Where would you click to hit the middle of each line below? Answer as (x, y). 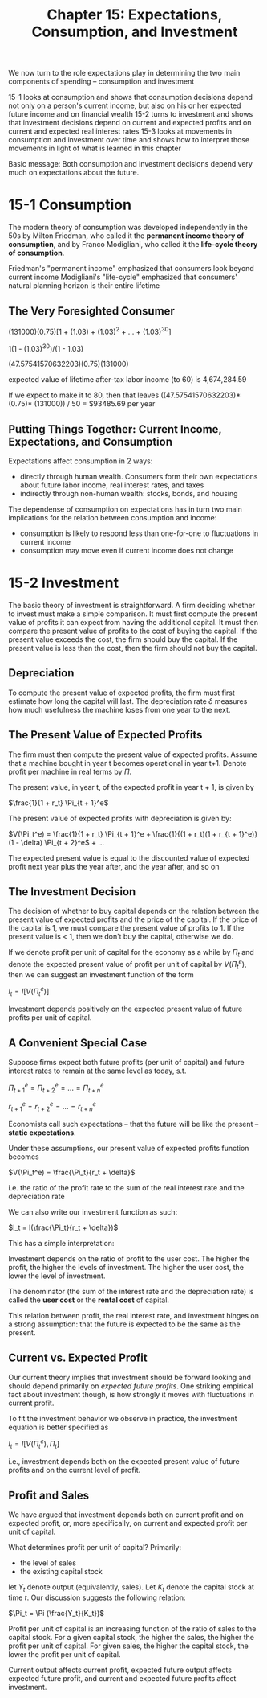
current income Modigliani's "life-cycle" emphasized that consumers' (123, 277)
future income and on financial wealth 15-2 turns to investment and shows (131, 114)
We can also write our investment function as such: (93, 1211)
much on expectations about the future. (74, 173)
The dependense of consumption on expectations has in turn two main (125, 509)
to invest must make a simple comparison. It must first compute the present (133, 614)
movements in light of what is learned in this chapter (95, 148)
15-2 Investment (63, 583)
